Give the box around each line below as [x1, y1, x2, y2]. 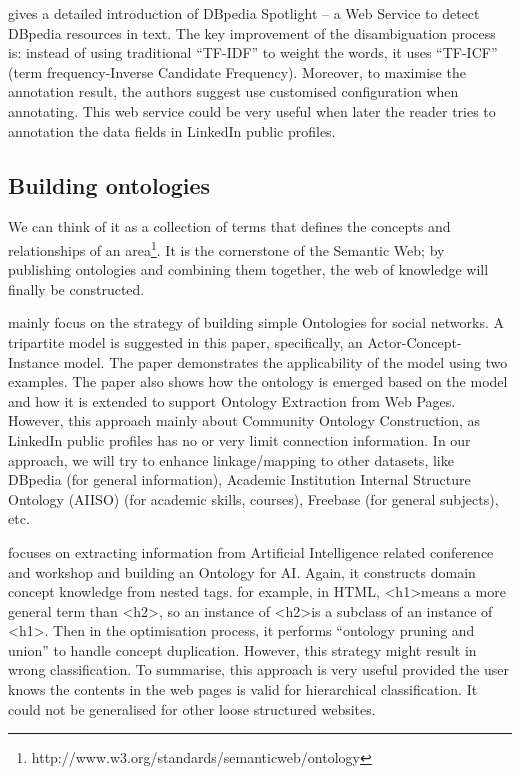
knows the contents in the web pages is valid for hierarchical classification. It [8, 679, 478, 700]
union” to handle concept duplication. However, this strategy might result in [8, 639, 477, 660]
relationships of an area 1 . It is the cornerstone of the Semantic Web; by [8, 236, 445, 260]
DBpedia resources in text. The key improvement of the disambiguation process [8, 22, 496, 43]
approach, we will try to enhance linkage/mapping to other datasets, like [8, 449, 454, 470]
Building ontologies [8, 169, 211, 200]
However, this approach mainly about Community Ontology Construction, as [8, 410, 481, 431]
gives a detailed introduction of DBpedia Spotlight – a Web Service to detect [8, 3, 480, 23]
